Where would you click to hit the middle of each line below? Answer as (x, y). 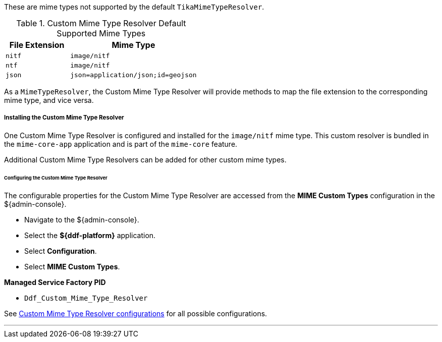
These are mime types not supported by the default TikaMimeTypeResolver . (134, 7)
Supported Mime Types (101, 33)
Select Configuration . (61, 251)
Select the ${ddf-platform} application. (90, 236)
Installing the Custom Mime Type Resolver (64, 118)
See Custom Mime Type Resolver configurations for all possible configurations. (136, 314)
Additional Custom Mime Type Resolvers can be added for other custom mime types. (145, 159)
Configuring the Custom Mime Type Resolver (56, 178)
